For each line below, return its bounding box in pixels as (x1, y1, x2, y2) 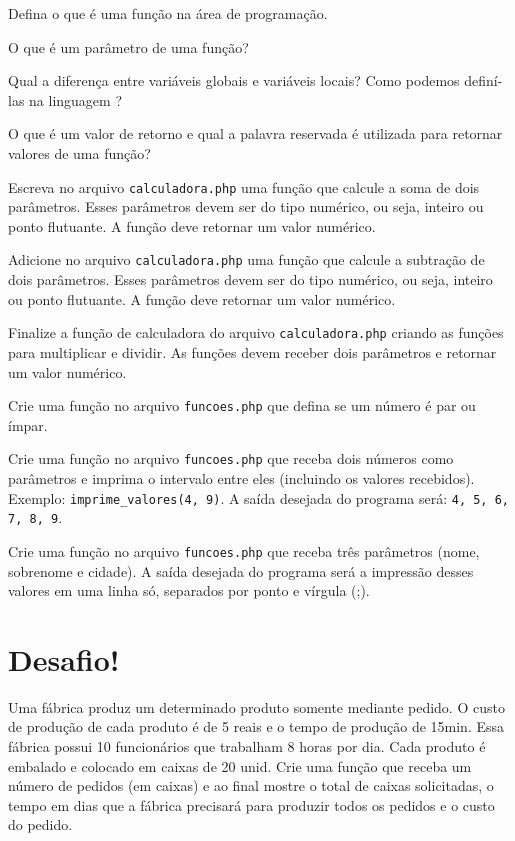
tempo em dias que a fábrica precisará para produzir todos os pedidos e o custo (8, 794, 495, 815)
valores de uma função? (8, 142, 151, 163)
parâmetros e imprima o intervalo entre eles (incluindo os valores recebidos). (8, 468, 475, 488)
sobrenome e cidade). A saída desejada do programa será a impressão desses (8, 560, 474, 581)
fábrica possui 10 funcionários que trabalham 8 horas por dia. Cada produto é (8, 736, 486, 757)
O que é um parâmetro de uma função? (8, 36, 249, 57)
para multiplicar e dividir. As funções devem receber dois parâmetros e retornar (8, 341, 497, 362)
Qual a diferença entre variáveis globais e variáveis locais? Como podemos (8, 70, 460, 91)
